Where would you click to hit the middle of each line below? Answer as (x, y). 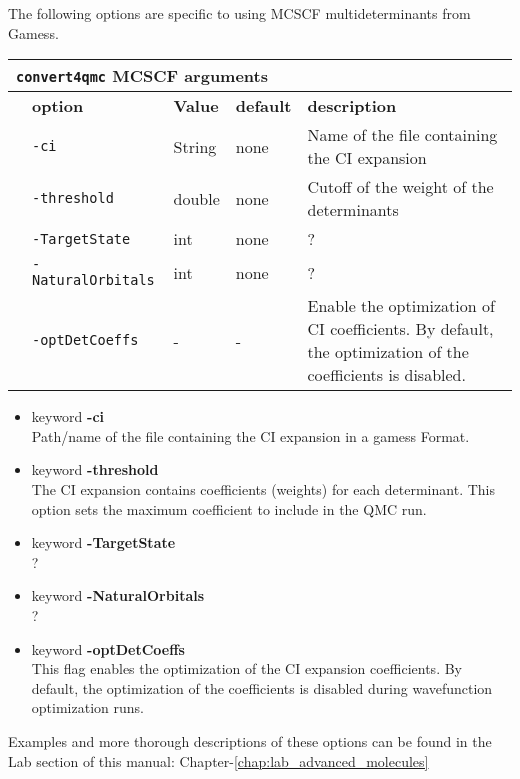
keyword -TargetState (103, 542)
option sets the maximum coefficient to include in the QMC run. (229, 508)
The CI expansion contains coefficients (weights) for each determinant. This (263, 488)
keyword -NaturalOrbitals (118, 595)
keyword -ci (68, 416)
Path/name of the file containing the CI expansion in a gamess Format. (250, 435)
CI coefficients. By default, (400, 329)
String (195, 146)
